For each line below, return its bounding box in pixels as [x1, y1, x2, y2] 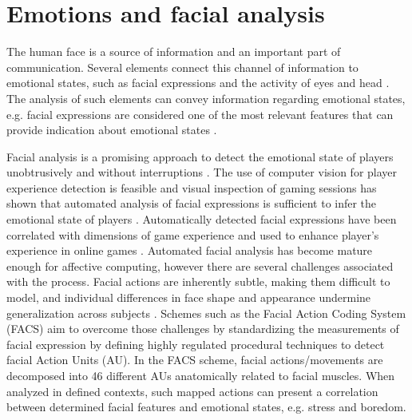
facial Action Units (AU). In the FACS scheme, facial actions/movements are [6, 351, 383, 368]
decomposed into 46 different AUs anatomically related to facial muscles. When [6, 367, 395, 383]
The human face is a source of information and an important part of [6, 43, 341, 60]
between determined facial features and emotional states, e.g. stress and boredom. [6, 398, 406, 415]
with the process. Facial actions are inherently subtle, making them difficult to [6, 273, 390, 290]
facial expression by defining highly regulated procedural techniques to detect [6, 335, 385, 352]
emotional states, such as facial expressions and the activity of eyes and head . [6, 74, 390, 91]
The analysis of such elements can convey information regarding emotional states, [6, 89, 406, 106]
